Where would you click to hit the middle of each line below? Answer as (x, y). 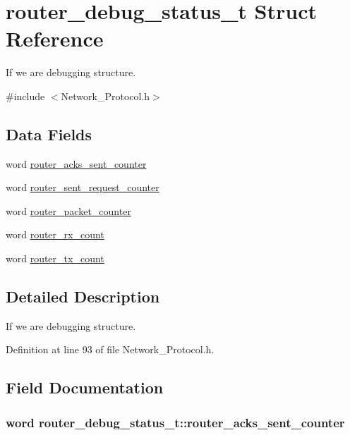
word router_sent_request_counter (83, 187)
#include (25, 96)
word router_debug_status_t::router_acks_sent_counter (175, 422)
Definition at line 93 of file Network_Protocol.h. (110, 349)
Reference (55, 38)
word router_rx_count (55, 234)
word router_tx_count (55, 258)
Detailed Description (83, 296)
